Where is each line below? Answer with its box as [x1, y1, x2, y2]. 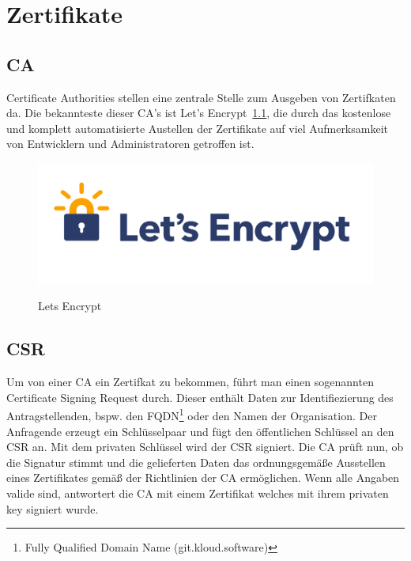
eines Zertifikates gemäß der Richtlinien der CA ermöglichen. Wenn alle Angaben [6, 469, 400, 486]
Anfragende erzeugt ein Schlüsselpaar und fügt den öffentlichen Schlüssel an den [6, 423, 394, 439]
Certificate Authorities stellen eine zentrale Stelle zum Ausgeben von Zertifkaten [6, 89, 396, 105]
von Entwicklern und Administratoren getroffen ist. [6, 135, 255, 152]
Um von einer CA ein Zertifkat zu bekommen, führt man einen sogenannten [6, 373, 374, 390]
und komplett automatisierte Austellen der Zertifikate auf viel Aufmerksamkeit [6, 119, 388, 136]
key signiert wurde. [6, 500, 99, 517]
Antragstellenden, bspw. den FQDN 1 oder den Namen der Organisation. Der [6, 405, 377, 423]
